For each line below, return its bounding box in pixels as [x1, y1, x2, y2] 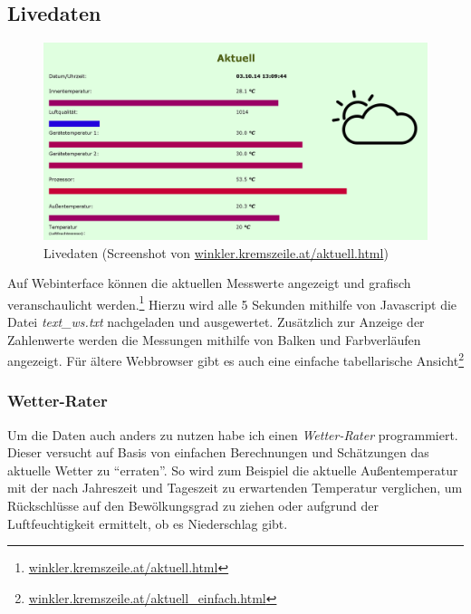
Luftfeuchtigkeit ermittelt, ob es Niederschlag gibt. [7, 513, 288, 532]
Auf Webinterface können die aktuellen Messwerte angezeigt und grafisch [7, 273, 411, 293]
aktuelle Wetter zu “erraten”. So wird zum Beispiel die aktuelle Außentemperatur [7, 460, 458, 479]
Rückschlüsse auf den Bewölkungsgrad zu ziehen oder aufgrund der [7, 496, 379, 515]
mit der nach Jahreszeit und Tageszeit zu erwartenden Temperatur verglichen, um [7, 478, 463, 497]
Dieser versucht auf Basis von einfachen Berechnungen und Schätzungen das [7, 443, 429, 462]
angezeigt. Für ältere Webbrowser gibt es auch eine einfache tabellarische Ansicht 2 [7, 349, 464, 369]
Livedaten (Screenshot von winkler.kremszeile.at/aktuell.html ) [43, 243, 389, 262]
